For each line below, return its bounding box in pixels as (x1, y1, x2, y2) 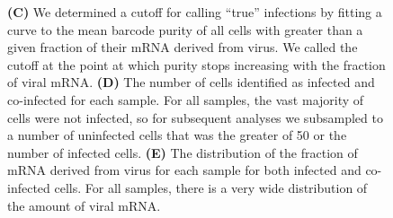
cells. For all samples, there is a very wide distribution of (54, 178, 368, 196)
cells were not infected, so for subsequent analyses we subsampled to (7, 108, 383, 126)
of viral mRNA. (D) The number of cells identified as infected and (7, 73, 375, 92)
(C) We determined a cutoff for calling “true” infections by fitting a (7, 3, 382, 21)
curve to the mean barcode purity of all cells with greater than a (7, 20, 363, 39)
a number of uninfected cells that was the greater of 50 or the (7, 126, 347, 144)
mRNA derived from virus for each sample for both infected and (7, 161, 362, 179)
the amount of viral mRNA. (7, 196, 161, 214)
